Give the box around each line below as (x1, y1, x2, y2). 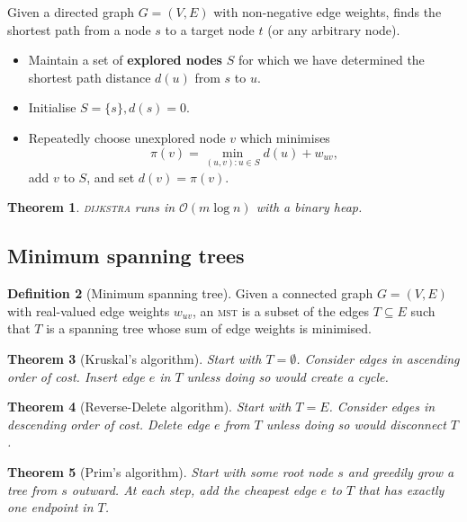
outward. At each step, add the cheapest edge (71, 480, 317, 499)
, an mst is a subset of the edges (193, 301, 370, 320)
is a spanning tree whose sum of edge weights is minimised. (46, 319, 372, 338)
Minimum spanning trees (7, 242, 245, 270)
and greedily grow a (347, 462, 454, 481)
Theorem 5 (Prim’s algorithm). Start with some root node (7, 462, 334, 481)
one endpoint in (7, 498, 94, 517)
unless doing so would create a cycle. (186, 367, 389, 385)
